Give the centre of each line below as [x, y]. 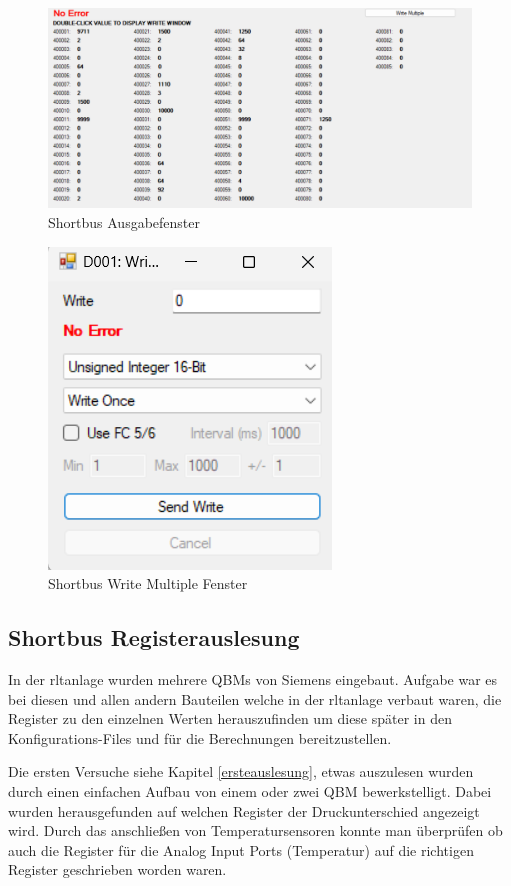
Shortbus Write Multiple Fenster [148, 583]
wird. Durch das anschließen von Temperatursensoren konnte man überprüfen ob [255, 830]
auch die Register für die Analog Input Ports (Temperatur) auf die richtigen [241, 849]
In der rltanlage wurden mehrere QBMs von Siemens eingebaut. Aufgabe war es [253, 678]
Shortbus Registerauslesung [154, 637]
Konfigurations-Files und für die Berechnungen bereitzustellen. [200, 737]
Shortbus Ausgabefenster [124, 222]
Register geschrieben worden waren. [117, 869]
